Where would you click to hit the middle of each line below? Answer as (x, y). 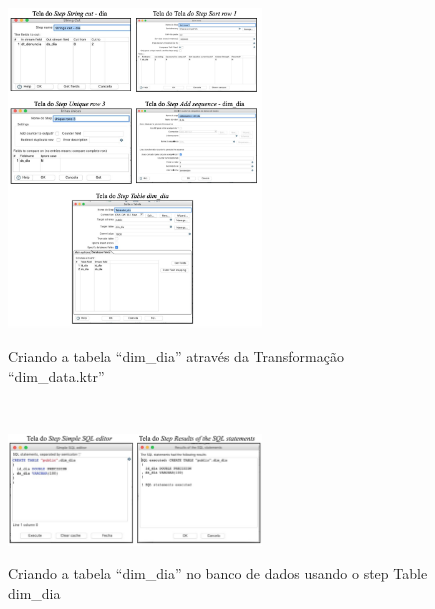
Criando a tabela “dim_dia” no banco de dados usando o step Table (218, 573)
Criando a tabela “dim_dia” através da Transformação (176, 356)
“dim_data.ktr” (56, 375)
